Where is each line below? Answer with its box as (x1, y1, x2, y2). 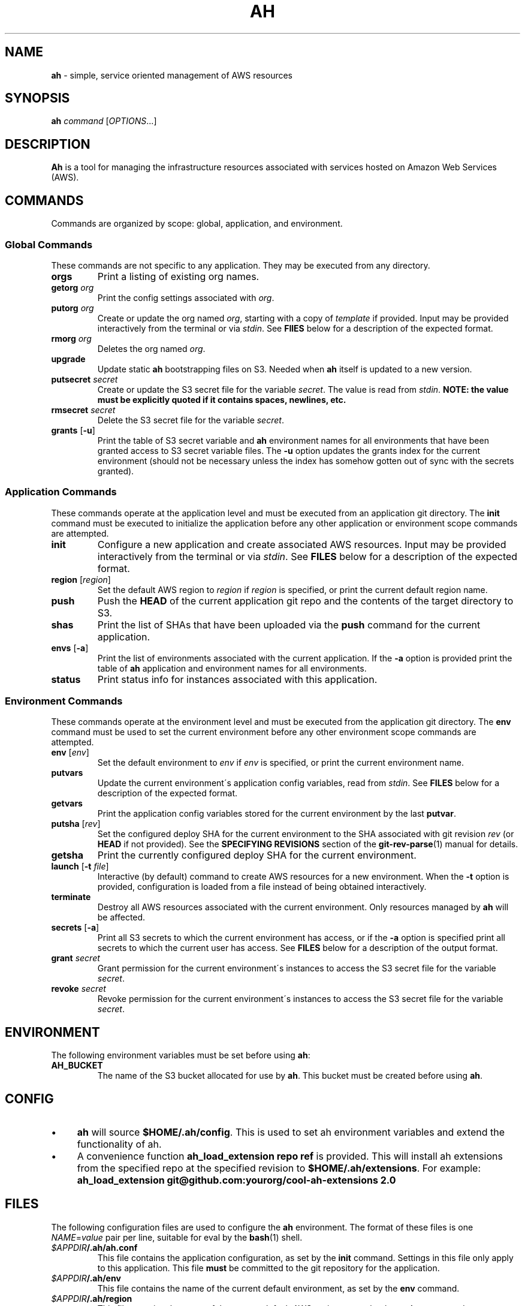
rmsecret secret (51, 404, 116, 415)
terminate (51, 892, 91, 902)
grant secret (51, 953, 100, 964)
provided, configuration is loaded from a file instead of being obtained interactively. (97, 881, 427, 892)
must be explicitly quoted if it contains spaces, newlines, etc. (97, 394, 346, 405)
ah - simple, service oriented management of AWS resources (51, 70, 292, 80)
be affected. (97, 912, 146, 923)
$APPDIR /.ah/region (51, 1293, 132, 1304)
